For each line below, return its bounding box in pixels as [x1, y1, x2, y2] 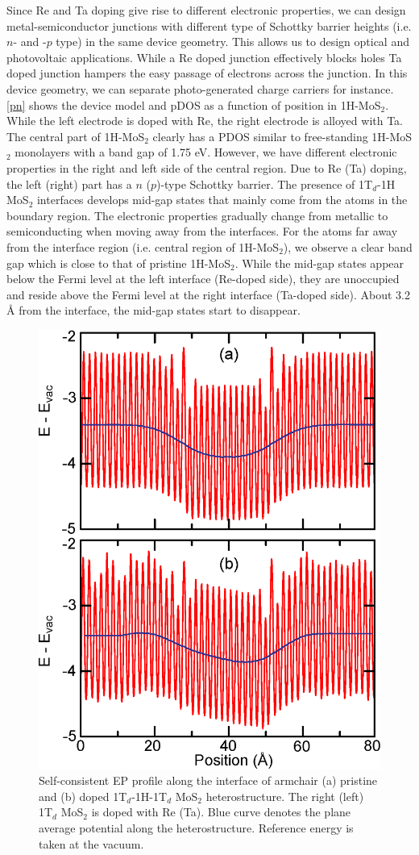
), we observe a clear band [283, 238, 413, 255]
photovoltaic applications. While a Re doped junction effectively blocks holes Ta [6, 48, 402, 65]
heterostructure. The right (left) [205, 787, 364, 804]
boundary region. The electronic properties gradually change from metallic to [6, 206, 388, 223]
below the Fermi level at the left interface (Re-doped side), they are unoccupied [6, 270, 400, 287]
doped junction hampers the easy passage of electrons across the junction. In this [6, 65, 408, 81]
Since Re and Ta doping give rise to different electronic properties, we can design [6, 2, 406, 18]
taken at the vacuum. [39, 835, 144, 852]
